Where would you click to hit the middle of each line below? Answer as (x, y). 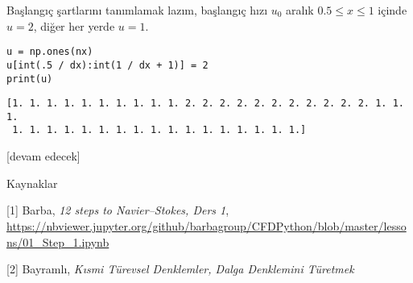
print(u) (30, 79)
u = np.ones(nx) (50, 52)
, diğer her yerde (74, 25)
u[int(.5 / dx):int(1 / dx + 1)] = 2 (107, 65)
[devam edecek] (43, 156)
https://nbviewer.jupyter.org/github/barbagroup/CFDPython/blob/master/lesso (206, 225)
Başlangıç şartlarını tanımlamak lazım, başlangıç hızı (137, 10)
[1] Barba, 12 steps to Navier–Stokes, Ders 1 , (118, 210)
